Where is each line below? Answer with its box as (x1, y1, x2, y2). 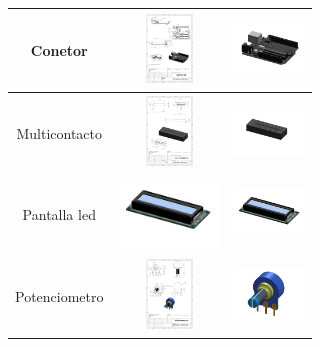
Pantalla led (22, 204, 96, 225)
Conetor (30, 39, 88, 60)
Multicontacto (16, 122, 103, 143)
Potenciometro (15, 285, 104, 306)
